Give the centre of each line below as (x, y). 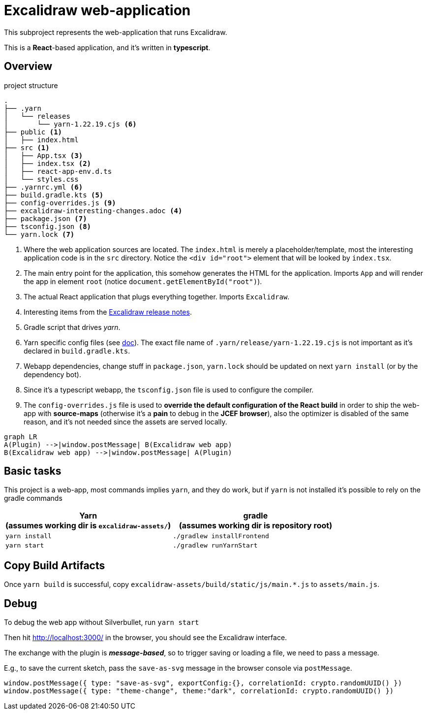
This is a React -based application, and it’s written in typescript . (107, 47)
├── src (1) (27, 147)
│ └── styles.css (41, 179)
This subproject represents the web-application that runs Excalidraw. (116, 32)
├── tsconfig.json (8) (48, 226)
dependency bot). (52, 374)
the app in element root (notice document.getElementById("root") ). (143, 281)
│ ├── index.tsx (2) (48, 163)
